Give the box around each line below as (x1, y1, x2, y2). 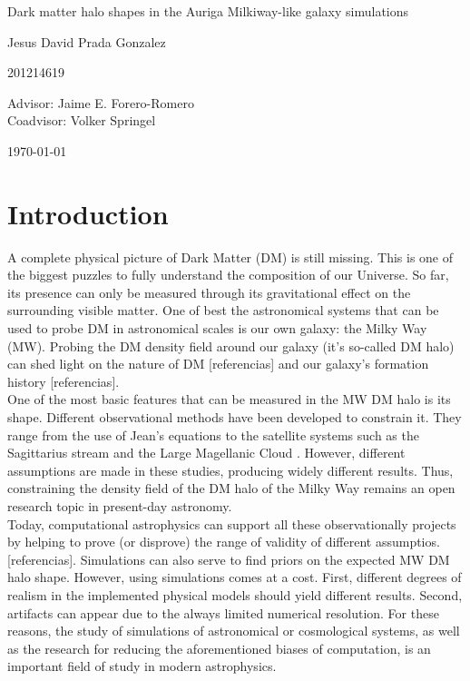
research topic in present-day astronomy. (7, 497, 232, 515)
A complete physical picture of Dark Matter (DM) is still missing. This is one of (7, 247, 454, 266)
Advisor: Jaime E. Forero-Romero (7, 93, 194, 112)
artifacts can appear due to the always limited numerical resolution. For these (7, 603, 439, 622)
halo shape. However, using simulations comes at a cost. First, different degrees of (7, 567, 462, 587)
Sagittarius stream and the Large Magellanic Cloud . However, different (7, 443, 406, 462)
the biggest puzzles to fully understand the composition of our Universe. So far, (7, 265, 449, 284)
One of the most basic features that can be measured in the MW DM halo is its (7, 390, 451, 409)
